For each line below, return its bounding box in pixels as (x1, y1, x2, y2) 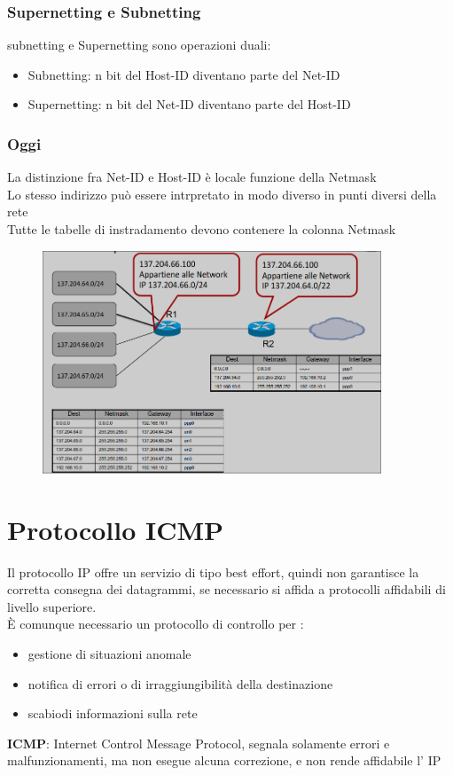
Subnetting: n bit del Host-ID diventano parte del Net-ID (27, 65, 340, 83)
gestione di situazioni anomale (27, 644, 191, 662)
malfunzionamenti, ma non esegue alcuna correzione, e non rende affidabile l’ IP (7, 751, 441, 770)
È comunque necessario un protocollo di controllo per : (7, 615, 304, 633)
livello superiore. (7, 597, 97, 615)
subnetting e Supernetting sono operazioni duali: (7, 35, 271, 54)
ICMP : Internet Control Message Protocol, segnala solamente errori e (7, 733, 390, 752)
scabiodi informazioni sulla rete (27, 704, 198, 723)
